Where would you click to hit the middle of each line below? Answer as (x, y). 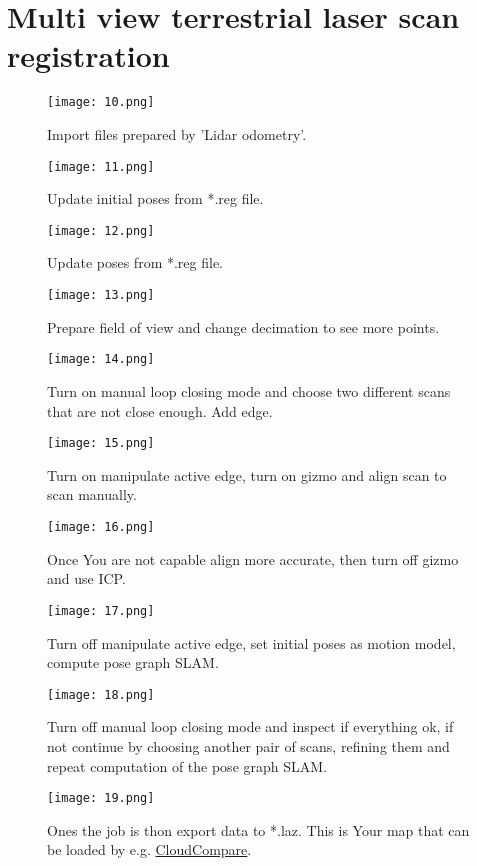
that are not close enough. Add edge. (160, 410)
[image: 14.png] (101, 359)
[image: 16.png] (101, 527)
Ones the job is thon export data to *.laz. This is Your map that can (258, 829)
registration (88, 55)
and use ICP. (86, 578)
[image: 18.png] (101, 694)
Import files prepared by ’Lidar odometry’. (177, 133)
